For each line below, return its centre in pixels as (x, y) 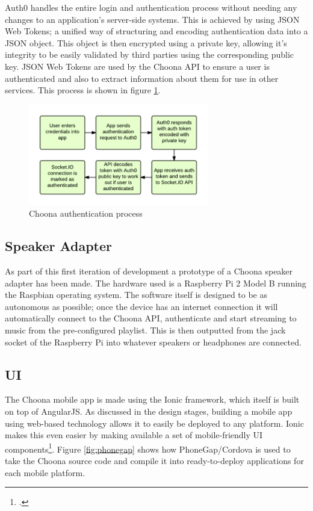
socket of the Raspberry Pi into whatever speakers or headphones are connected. (153, 342)
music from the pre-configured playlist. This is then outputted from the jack (145, 330)
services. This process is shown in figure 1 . (83, 90)
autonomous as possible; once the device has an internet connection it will (141, 306)
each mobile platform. (45, 472)
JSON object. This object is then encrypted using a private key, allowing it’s (146, 42)
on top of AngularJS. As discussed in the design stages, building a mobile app (149, 411)
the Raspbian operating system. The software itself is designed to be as (136, 295)
